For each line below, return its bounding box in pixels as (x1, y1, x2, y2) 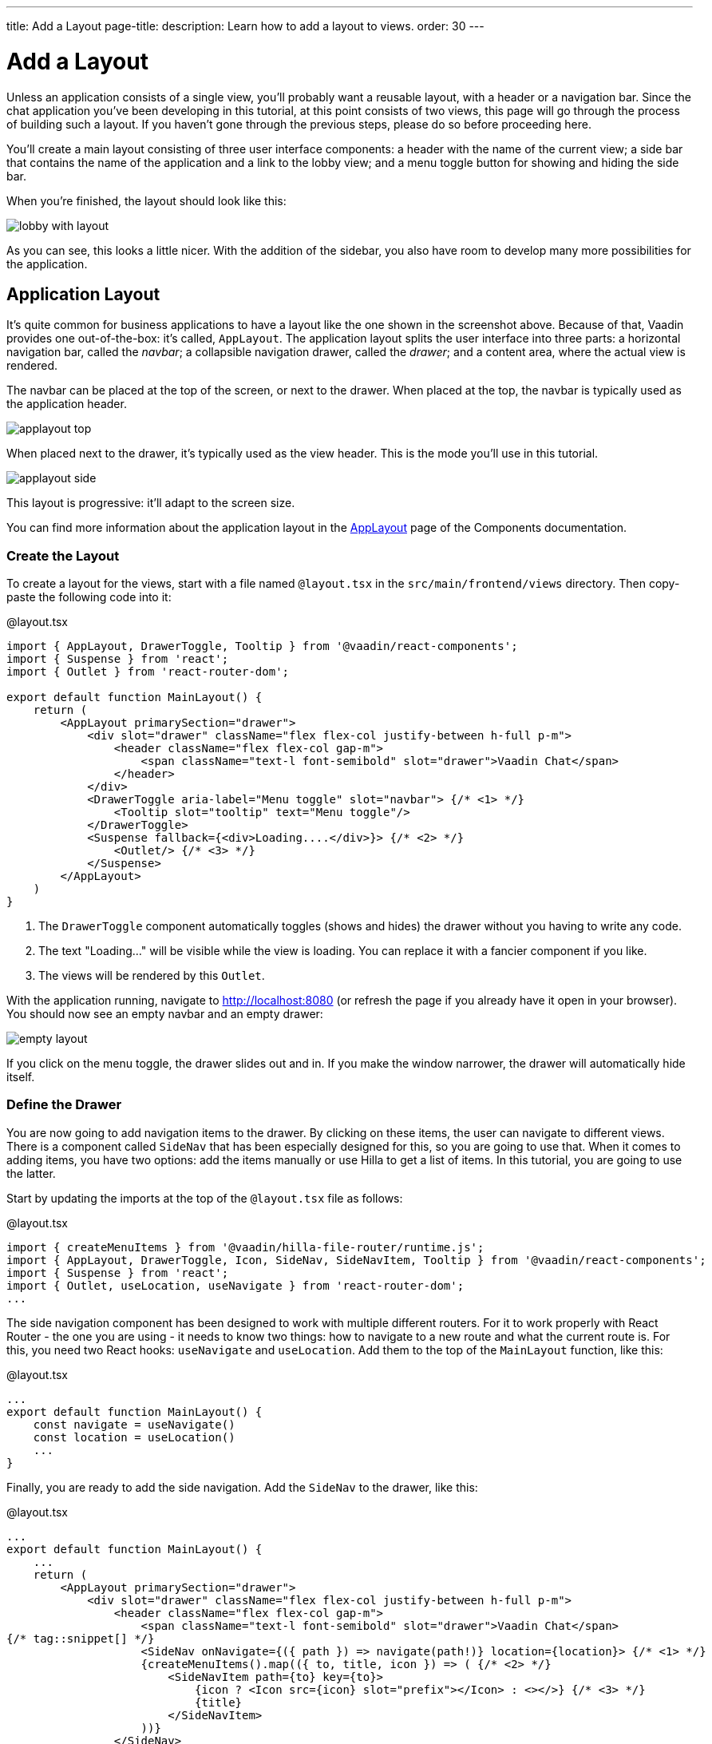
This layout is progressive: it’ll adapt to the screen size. (6, 496, 295, 510)
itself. (6, 1070, 35, 1084)
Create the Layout (6, 547, 120, 564)
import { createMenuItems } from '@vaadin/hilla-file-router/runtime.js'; (6, 1240, 485, 1254)
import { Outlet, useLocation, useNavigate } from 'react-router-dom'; (6, 1278, 465, 1292)
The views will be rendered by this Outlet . (38, 969, 265, 983)
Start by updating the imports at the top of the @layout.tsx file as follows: (6, 1191, 403, 1205)
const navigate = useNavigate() (33, 1417, 235, 1431)
